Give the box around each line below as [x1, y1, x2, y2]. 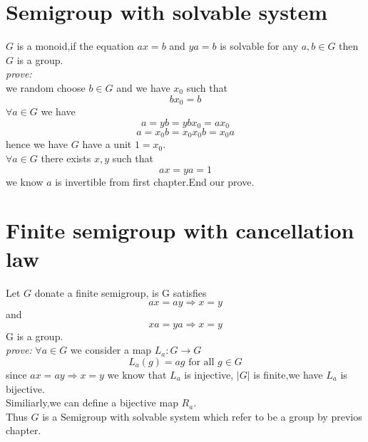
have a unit [82, 137, 132, 152]
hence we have [6, 137, 68, 152]
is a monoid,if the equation [16, 38, 134, 53]
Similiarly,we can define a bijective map [6, 395, 178, 410]
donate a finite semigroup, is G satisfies [34, 285, 207, 300]
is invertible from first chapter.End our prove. [55, 174, 255, 189]
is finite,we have [253, 367, 323, 382]
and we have [116, 80, 170, 95]
